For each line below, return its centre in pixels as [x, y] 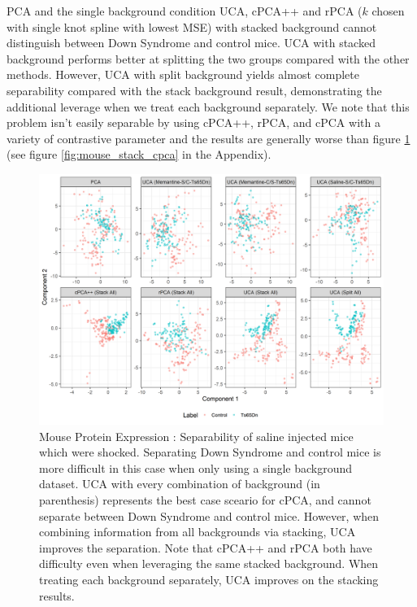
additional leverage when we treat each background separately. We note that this [208, 106]
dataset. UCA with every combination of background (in [180, 484]
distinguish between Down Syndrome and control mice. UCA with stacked [191, 43]
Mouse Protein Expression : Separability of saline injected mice [196, 436]
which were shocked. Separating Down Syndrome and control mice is [210, 452]
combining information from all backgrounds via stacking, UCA [198, 532]
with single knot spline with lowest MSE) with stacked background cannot [192, 26]
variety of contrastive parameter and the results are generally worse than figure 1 [208, 138]
